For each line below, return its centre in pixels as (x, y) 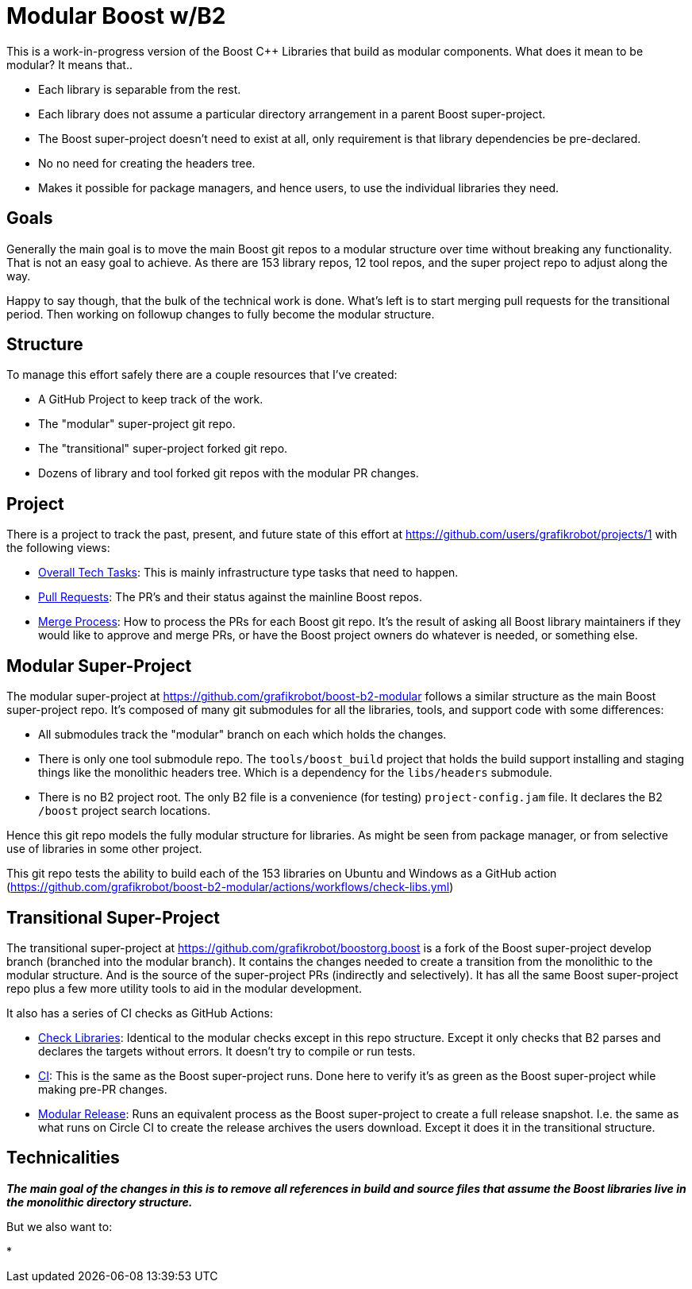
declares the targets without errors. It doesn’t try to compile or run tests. (227, 1051)
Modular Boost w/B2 (116, 16)
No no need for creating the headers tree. (147, 163)
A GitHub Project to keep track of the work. (151, 399)
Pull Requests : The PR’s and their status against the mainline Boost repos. (230, 597)
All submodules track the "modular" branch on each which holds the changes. (242, 735)
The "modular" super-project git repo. (137, 424)
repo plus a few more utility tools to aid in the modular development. (184, 988)
